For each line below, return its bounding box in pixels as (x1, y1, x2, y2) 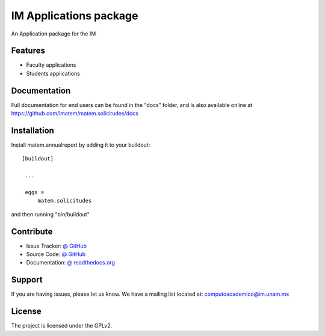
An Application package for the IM (11, 30, 96, 37)
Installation (11, 125, 54, 135)
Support (11, 275, 43, 285)
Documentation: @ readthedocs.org (26, 259, 116, 266)
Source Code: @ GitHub (26, 251, 86, 258)
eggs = (25, 189, 45, 195)
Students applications (26, 70, 81, 77)
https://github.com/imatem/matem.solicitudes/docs (11, 110, 138, 117)
